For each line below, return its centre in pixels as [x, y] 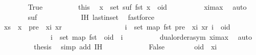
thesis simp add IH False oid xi [125, 47]
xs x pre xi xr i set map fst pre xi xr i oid [117, 27]
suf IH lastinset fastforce [91, 17]
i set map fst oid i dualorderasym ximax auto [151, 36]
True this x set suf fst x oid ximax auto [137, 7]
